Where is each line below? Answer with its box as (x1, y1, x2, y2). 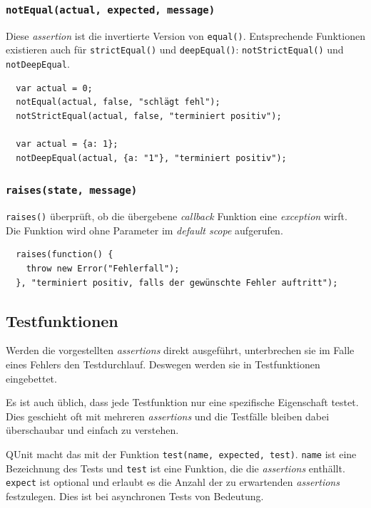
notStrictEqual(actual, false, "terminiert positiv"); (16, 110, 282, 121)
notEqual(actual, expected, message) (6, 4, 215, 16)
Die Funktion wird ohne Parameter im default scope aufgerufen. (6, 222, 283, 237)
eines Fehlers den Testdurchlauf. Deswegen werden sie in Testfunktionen (6, 356, 320, 371)
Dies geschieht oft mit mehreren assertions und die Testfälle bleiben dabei (6, 408, 330, 423)
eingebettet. (6, 370, 57, 385)
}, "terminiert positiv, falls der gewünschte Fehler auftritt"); (16, 277, 338, 288)
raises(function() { (16, 249, 113, 260)
